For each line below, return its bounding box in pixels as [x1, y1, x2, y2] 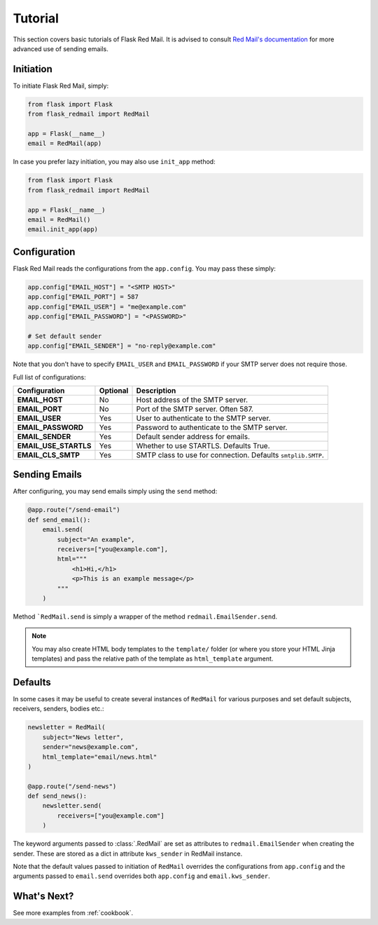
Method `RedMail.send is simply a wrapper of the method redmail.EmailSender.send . [13, 612, 278, 621]
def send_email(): [27, 515, 91, 524]
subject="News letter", [42, 733, 124, 741]
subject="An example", [57, 535, 136, 543]
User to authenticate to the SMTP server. [136, 413, 271, 423]
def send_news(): [27, 792, 87, 800]
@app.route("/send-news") [27, 782, 117, 790]
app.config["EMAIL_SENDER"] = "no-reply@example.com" [27, 342, 216, 350]
